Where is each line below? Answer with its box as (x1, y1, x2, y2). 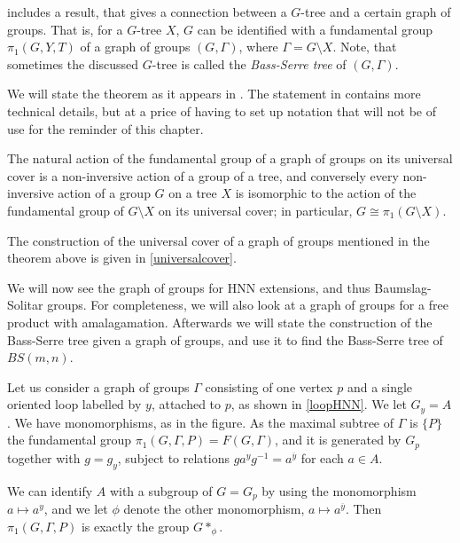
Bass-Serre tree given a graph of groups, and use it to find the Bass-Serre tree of (7, 330, 443, 349)
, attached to (151, 395, 222, 413)
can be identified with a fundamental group (197, 20, 433, 38)
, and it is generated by (275, 430, 402, 449)
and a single (347, 377, 413, 396)
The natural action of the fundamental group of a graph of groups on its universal (7, 149, 453, 168)
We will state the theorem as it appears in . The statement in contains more (7, 84, 421, 103)
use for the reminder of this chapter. (7, 119, 204, 138)
